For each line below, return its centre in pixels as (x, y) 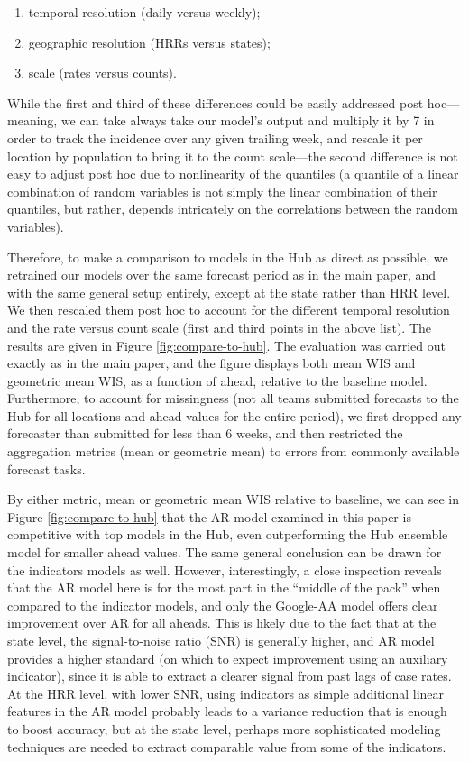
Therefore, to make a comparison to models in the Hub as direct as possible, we (228, 257)
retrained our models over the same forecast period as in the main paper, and (222, 275)
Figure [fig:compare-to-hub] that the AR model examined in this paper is (209, 516)
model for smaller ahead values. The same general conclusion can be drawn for (225, 552)
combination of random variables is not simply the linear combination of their (222, 191)
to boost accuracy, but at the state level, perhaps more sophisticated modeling (224, 728)
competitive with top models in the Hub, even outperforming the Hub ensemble (228, 534)
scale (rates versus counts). (102, 73)
